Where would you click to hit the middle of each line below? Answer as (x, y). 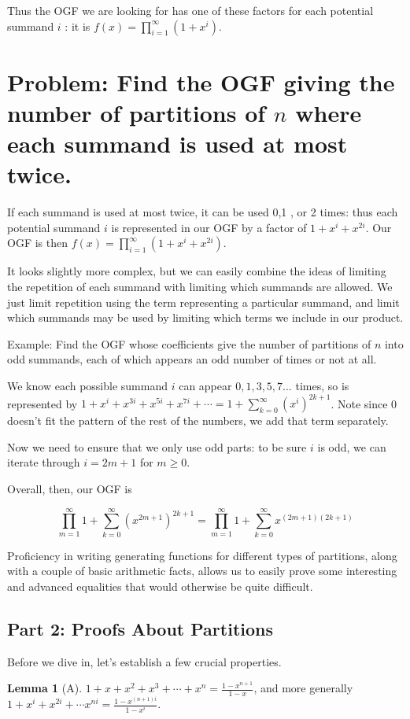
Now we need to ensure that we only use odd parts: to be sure (157, 446)
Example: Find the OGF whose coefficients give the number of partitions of (189, 343)
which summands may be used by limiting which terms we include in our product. (205, 317)
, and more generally (303, 688)
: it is (78, 26)
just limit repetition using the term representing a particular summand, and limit (203, 302)
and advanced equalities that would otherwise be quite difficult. (160, 586)
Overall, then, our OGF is (70, 488)
